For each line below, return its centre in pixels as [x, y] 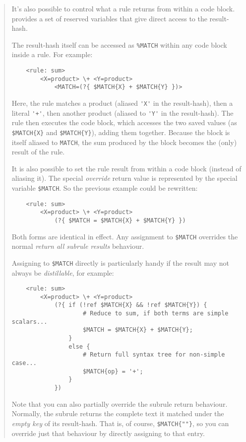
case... [24, 363]
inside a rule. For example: [52, 54]
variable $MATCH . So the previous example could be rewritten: [105, 188]
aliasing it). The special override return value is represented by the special [124, 178]
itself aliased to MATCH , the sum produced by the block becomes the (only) [124, 142]
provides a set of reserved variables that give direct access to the [109, 18]
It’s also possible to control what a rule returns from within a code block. [123, 8]
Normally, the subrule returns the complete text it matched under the [118, 413]
